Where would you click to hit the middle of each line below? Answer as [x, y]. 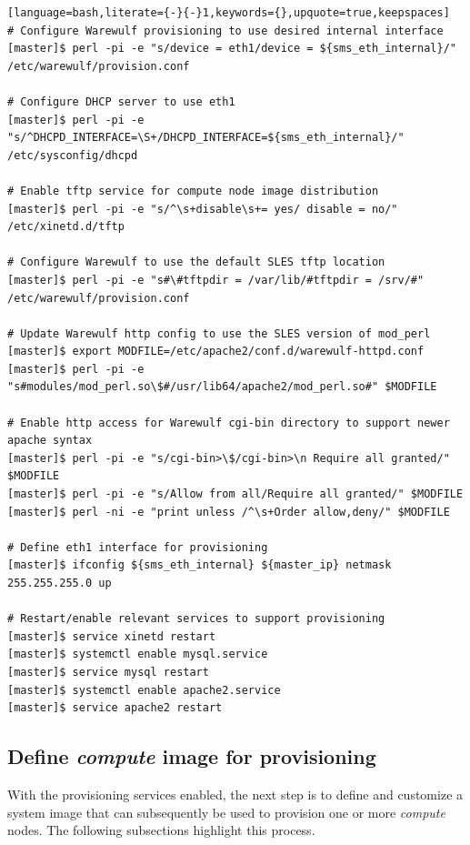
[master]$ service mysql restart [108, 672]
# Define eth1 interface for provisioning [138, 547]
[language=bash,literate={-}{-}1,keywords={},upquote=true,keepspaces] [229, 13]
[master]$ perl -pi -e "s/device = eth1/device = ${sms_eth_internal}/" [232, 49]
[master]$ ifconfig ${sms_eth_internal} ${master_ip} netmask [200, 565]
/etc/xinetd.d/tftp [66, 227]
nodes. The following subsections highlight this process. [161, 830]
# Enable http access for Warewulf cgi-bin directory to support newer [229, 422]
